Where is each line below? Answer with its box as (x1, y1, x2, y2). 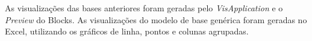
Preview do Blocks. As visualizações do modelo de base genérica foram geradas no (5, 13, 307, 26)
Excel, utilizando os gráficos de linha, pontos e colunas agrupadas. (5, 25, 249, 37)
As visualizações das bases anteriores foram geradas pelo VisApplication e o (5, 2, 283, 14)
